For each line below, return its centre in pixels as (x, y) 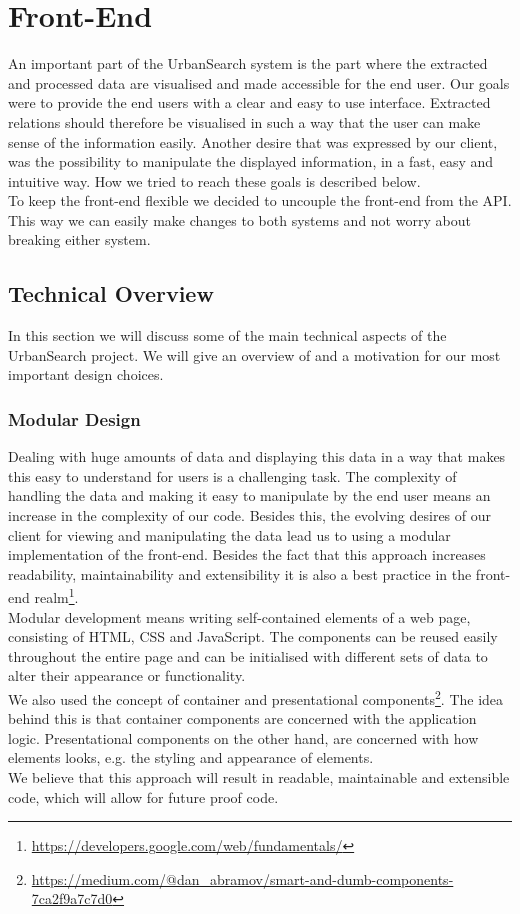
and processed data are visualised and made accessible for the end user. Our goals (259, 82)
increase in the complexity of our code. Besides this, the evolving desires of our (249, 515)
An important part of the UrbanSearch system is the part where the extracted (248, 63)
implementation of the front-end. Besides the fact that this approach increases (247, 554)
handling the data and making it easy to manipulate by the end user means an (249, 495)
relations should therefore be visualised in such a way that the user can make (244, 121)
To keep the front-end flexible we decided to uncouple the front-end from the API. (260, 200)
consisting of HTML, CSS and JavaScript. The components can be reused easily (253, 636)
